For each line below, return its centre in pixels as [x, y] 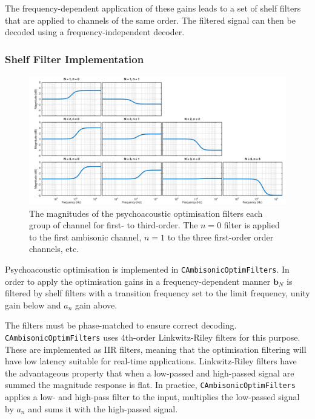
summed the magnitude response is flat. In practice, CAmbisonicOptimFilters [150, 385]
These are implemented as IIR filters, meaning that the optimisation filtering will [156, 349]
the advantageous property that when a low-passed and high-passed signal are [150, 373]
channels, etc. [54, 249]
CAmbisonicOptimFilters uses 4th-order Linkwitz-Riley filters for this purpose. [153, 337]
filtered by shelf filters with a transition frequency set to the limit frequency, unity [157, 293]
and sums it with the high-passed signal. [103, 408]
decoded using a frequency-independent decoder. [95, 32]
